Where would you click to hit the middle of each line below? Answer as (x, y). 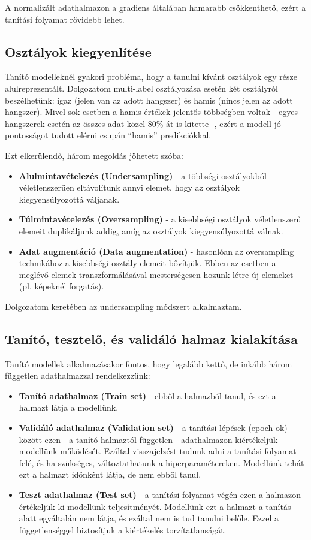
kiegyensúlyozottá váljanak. (69, 199)
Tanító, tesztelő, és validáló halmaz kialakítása (151, 338)
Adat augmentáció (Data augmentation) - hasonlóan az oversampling (156, 251)
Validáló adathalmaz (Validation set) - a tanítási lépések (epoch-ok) (153, 428)
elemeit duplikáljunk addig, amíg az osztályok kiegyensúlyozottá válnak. (151, 230)
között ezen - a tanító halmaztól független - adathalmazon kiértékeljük (148, 439)
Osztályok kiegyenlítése (78, 51)
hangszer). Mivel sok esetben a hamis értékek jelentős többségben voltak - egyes (151, 112)
